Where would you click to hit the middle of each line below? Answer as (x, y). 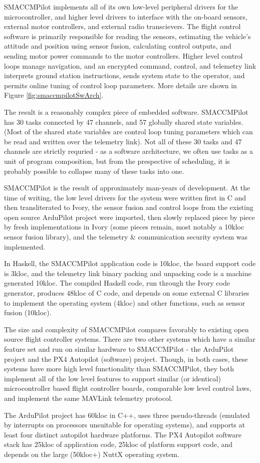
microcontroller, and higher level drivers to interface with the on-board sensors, (126, 16)
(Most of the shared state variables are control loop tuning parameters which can (128, 132)
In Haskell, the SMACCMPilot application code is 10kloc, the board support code (130, 263)
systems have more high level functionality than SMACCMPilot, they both (119, 369)
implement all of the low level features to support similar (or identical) (112, 378)
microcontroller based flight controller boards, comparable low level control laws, (128, 388)
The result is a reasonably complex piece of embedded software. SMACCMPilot (126, 111)
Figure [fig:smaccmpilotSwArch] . (54, 95)
